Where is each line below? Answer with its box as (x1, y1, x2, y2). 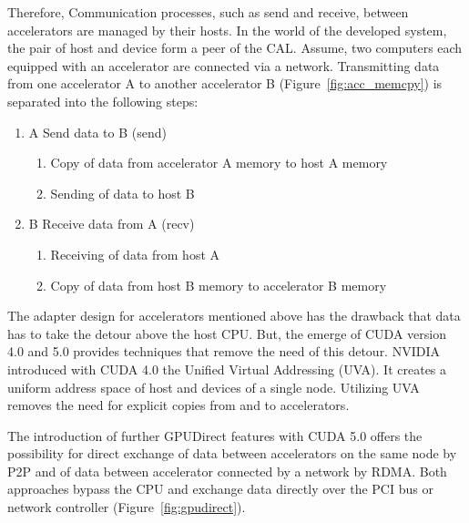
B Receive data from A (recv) (28, 214, 195, 233)
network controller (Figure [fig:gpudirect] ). (7, 497, 246, 517)
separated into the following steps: (7, 91, 199, 110)
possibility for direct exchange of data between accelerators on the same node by (7, 444, 457, 463)
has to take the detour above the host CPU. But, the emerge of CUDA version (7, 323, 446, 343)
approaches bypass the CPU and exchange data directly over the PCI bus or (7, 479, 433, 498)
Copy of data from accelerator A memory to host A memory (50, 153, 388, 172)
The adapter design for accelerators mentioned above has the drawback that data (7, 306, 461, 325)
